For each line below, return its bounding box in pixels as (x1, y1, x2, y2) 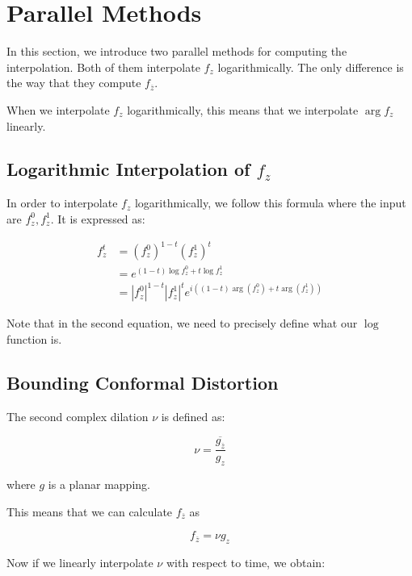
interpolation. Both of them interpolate (6, 58, 200, 75)
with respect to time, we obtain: (166, 554, 326, 571)
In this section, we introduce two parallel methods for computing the (6, 43, 347, 60)
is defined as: (161, 407, 225, 424)
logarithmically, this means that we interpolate (127, 101, 359, 118)
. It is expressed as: (50, 210, 145, 227)
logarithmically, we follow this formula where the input (134, 194, 406, 211)
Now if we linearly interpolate (6, 554, 153, 571)
